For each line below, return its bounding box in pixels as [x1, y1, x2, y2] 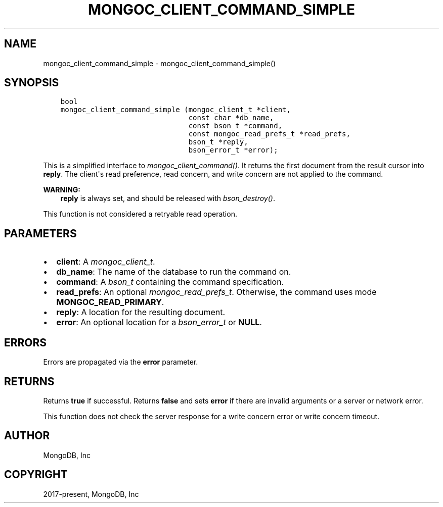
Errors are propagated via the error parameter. [43, 358, 198, 367]
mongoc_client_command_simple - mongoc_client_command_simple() [43, 59, 276, 68]
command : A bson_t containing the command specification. [56, 277, 284, 287]
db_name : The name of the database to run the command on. [56, 267, 291, 277]
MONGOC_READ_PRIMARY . [56, 297, 164, 308]
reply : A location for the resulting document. [56, 307, 226, 318]
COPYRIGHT [4, 468, 68, 481]
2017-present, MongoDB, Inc [43, 489, 139, 498]
